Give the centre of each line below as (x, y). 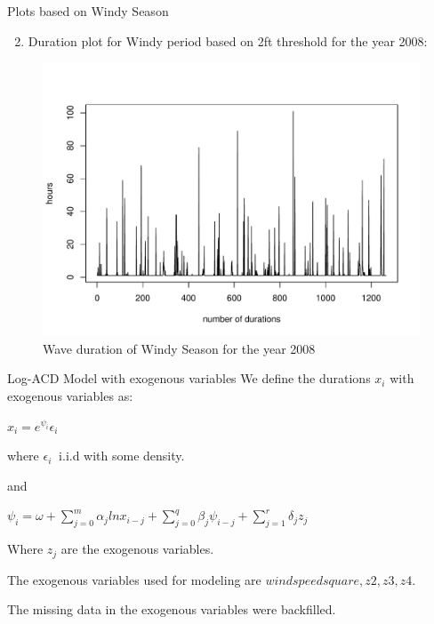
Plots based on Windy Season (88, 11)
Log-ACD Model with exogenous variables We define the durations (189, 378)
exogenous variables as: (70, 396)
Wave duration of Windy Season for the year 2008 (179, 348)
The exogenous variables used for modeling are (134, 579)
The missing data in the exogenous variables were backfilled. (172, 609)
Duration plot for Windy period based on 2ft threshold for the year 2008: (228, 40)
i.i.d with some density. (122, 456)
